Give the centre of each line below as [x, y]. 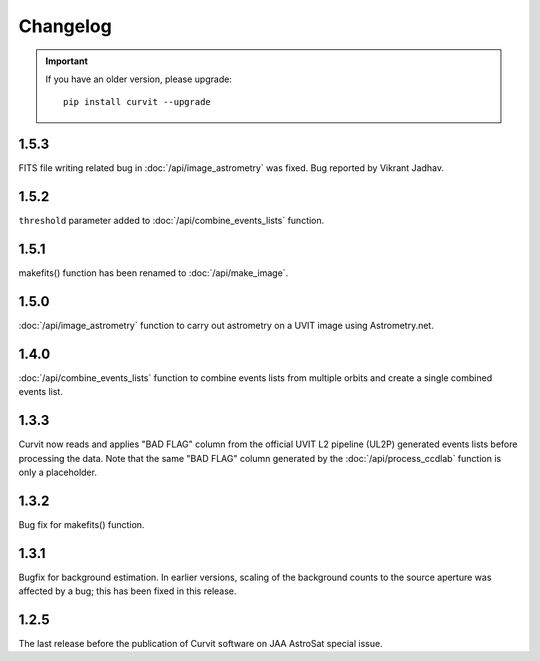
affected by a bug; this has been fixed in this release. [127, 591]
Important [67, 61]
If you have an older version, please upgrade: [138, 79]
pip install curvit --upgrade [137, 102]
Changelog [65, 26]
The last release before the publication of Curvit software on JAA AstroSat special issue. [201, 644]
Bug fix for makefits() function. [81, 524]
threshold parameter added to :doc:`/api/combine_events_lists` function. [171, 221]
